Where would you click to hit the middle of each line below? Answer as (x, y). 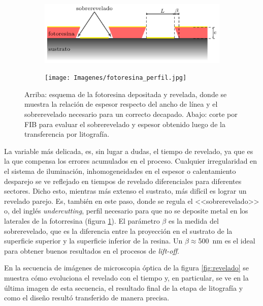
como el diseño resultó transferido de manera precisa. (87, 298)
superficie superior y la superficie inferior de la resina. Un (93, 241)
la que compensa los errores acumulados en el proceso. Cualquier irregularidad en (131, 161)
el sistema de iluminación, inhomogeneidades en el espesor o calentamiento (120, 171)
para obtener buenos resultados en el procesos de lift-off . (92, 250)
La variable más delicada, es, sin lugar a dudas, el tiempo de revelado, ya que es (129, 151)
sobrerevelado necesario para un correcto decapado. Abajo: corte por (131, 114)
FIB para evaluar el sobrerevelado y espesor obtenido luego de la (125, 124)
